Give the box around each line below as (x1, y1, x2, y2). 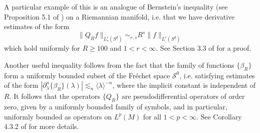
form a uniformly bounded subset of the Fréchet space (4, 70, 170, 80)
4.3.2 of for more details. (4, 121, 79, 131)
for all (143, 111, 161, 121)
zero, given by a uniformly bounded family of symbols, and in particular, (4, 101, 227, 111)
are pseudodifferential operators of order (121, 91, 245, 101)
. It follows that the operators (9, 91, 101, 101)
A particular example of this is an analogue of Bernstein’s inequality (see (4, 2, 228, 12)
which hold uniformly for (4, 43, 80, 53)
